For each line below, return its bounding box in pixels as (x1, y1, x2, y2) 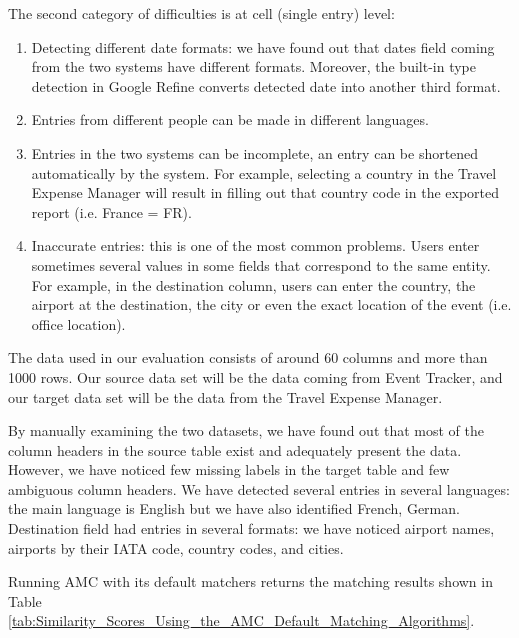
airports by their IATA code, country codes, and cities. (8, 537, 344, 558)
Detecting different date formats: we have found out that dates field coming (31, 36, 495, 57)
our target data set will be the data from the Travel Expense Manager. (8, 386, 443, 407)
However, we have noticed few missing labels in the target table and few (8, 459, 450, 480)
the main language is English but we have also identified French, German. (8, 498, 460, 519)
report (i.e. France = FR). (31, 201, 192, 222)
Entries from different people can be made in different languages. (31, 109, 429, 130)
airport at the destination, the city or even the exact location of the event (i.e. (31, 294, 512, 315)
